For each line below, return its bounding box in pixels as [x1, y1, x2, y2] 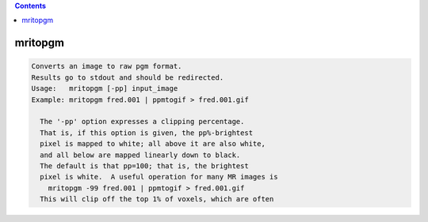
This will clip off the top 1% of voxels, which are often [40, 194, 274, 204]
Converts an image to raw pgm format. [31, 62, 182, 71]
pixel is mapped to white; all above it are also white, [40, 139, 266, 149]
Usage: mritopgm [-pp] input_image [31, 84, 178, 93]
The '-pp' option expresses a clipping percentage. [40, 117, 245, 126]
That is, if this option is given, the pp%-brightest [40, 128, 254, 137]
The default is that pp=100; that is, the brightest [40, 161, 249, 170]
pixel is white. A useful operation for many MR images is [40, 172, 278, 182]
